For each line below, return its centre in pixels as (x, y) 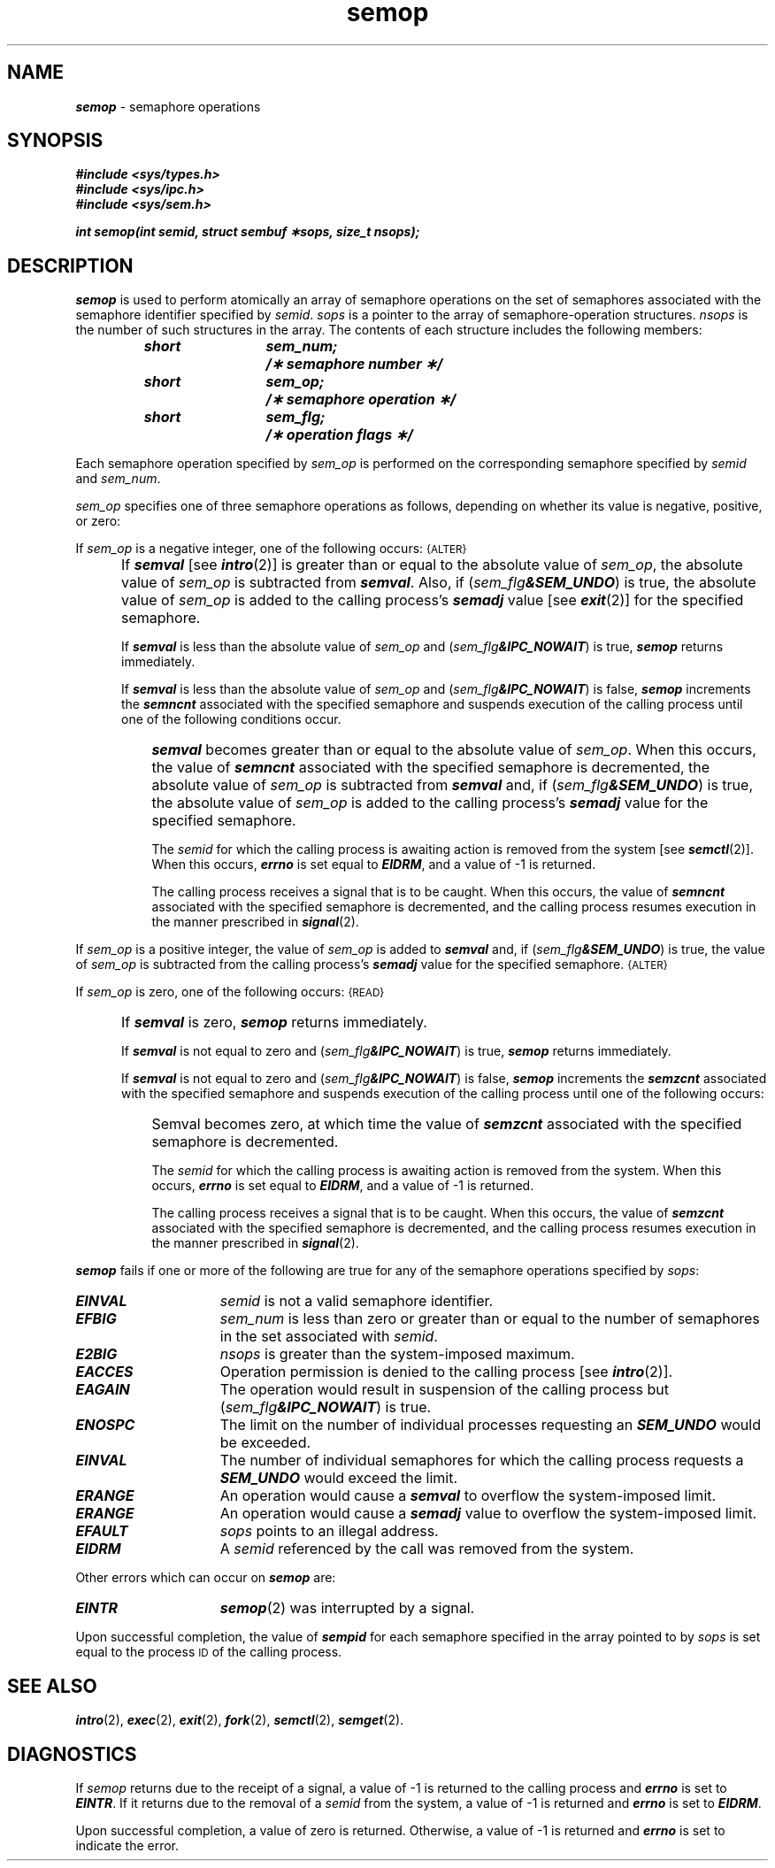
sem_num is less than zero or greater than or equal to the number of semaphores (490, 1319)
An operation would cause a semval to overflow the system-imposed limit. (468, 1496)
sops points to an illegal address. (329, 1531)
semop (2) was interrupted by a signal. (347, 1608)
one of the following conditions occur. (231, 719)
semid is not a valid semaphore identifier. (357, 1301)
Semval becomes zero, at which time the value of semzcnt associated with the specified (447, 1124)
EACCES (104, 1372)
